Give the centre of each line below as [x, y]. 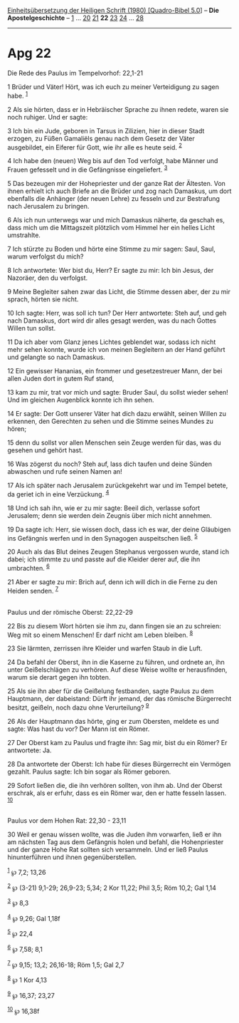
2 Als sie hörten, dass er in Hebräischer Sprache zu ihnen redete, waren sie [118, 109]
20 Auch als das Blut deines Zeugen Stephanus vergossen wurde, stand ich [118, 552]
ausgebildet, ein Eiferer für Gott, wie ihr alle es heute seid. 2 [95, 147]
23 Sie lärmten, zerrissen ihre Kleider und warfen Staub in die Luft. [105, 648]
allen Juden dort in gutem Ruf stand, [61, 378]
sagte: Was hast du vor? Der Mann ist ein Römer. [79, 729]
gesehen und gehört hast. [45, 450]
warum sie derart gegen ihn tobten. [59, 677]
